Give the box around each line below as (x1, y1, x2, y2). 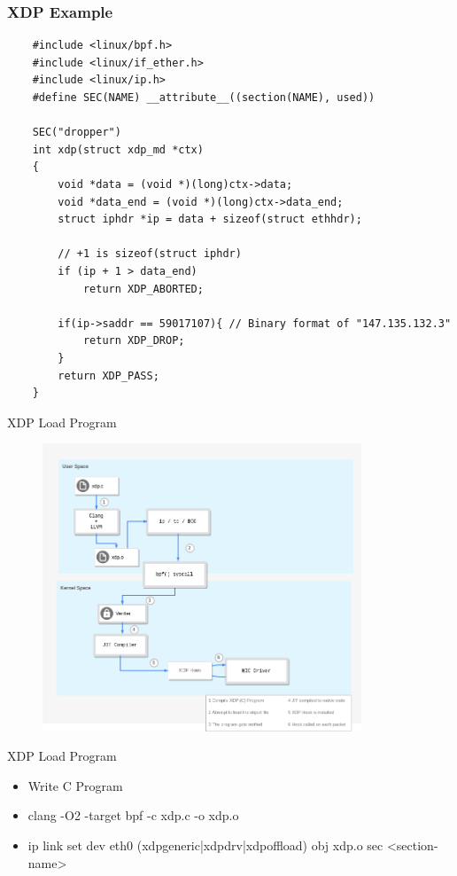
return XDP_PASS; (58, 369, 159, 382)
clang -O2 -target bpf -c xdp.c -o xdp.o (27, 806, 239, 825)
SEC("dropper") (32, 126, 121, 139)
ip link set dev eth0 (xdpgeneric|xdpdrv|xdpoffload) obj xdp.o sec (27, 836, 383, 855)
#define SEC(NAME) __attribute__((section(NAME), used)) (32, 91, 376, 104)
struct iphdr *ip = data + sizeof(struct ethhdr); (58, 213, 362, 226)
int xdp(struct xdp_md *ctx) (32, 143, 204, 156)
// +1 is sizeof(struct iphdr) (58, 247, 242, 261)
